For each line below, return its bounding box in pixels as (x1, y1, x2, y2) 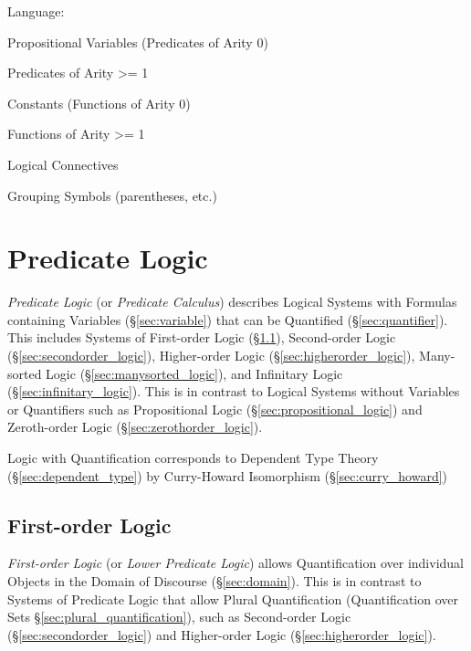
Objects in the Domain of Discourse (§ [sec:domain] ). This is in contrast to (7, 572, 422, 591)
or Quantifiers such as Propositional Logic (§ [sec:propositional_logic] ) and (7, 399, 423, 418)
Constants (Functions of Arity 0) (7, 93, 191, 112)
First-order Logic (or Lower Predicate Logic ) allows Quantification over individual (7, 553, 464, 572)
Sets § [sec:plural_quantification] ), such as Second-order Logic (7, 607, 351, 626)
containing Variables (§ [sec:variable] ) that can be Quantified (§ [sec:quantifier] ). (7, 310, 448, 329)
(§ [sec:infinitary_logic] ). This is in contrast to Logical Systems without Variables (7, 382, 460, 401)
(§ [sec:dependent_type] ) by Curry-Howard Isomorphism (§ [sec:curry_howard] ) (7, 466, 448, 485)
